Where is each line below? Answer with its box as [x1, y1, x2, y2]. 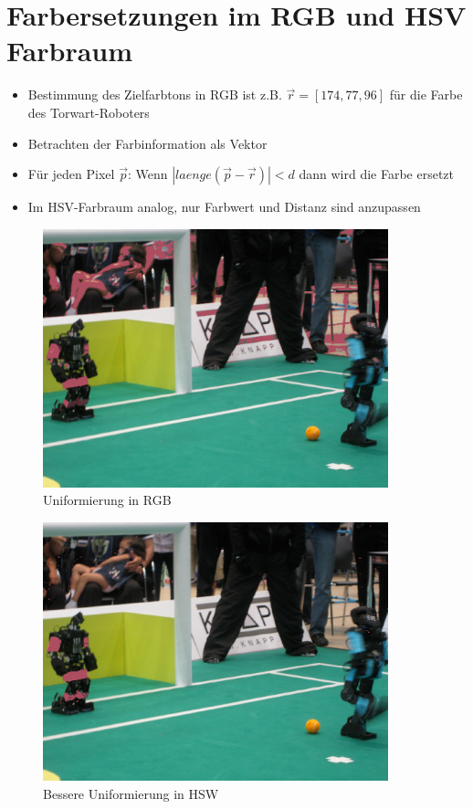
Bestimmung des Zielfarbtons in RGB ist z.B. [27, 85, 282, 104]
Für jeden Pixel [27, 164, 115, 184]
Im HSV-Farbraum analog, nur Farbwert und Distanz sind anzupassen [27, 197, 421, 216]
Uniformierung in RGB [43, 490, 172, 510]
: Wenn [127, 164, 168, 184]
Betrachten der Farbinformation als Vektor [27, 133, 268, 152]
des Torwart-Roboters [27, 102, 150, 121]
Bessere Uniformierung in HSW [43, 783, 219, 803]
